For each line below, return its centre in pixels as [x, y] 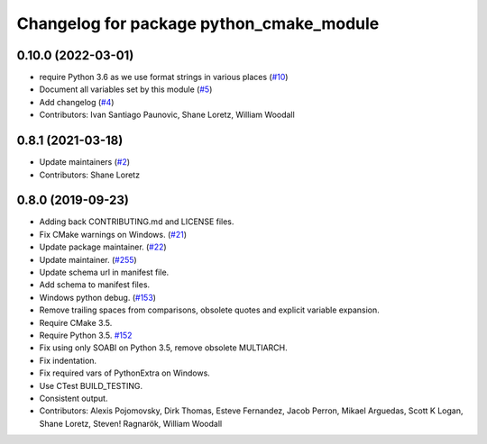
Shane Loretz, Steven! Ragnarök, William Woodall [131, 423]
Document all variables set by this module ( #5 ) [126, 89]
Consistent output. [74, 398]
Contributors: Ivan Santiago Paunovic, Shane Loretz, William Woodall [167, 115]
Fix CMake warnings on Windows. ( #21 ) [113, 234]
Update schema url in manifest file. [104, 272]
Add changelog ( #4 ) [77, 102]
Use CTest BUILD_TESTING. [91, 385]
